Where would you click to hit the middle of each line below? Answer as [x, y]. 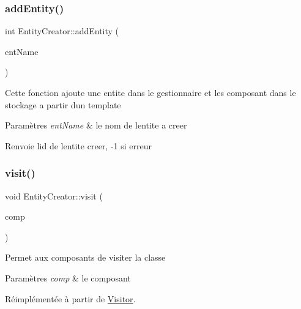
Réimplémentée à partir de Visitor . [70, 298]
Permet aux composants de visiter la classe [85, 257]
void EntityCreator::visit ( [54, 195]
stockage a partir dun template [63, 104]
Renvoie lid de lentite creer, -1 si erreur [78, 145]
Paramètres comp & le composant [68, 277]
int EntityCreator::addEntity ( [62, 31]
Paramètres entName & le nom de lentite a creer [96, 125]
